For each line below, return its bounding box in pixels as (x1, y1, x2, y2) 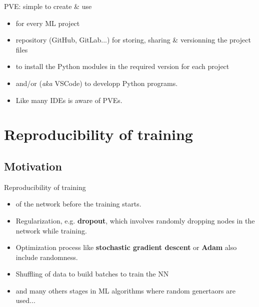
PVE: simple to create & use (4, 1, 92, 11)
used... (15, 295, 35, 305)
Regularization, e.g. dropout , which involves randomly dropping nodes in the (15, 215, 255, 225)
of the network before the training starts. (15, 198, 141, 209)
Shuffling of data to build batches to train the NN (15, 268, 169, 279)
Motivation (4, 158, 62, 173)
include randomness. (15, 251, 78, 262)
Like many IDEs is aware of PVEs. (15, 94, 122, 105)
